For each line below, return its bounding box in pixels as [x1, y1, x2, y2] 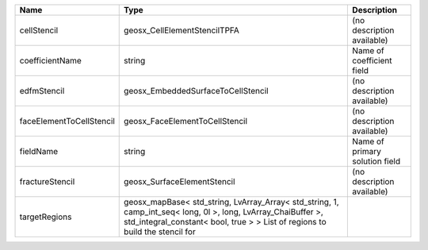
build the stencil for [124, 226, 196, 237]
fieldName [19, 146, 59, 156]
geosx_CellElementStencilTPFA [124, 25, 239, 36]
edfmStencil [19, 86, 65, 96]
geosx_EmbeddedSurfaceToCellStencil [124, 86, 269, 96]
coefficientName [19, 56, 82, 66]
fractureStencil [19, 176, 75, 187]
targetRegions [19, 211, 72, 222]
